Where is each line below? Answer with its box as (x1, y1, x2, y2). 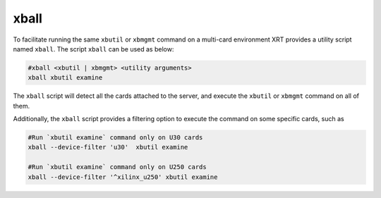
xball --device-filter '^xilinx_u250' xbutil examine (28, 173, 218, 181)
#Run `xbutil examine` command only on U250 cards (28, 163, 207, 171)
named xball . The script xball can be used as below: (13, 44, 174, 53)
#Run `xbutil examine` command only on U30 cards (28, 134, 203, 142)
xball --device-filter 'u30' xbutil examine (28, 143, 188, 151)
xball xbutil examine (28, 74, 103, 82)
